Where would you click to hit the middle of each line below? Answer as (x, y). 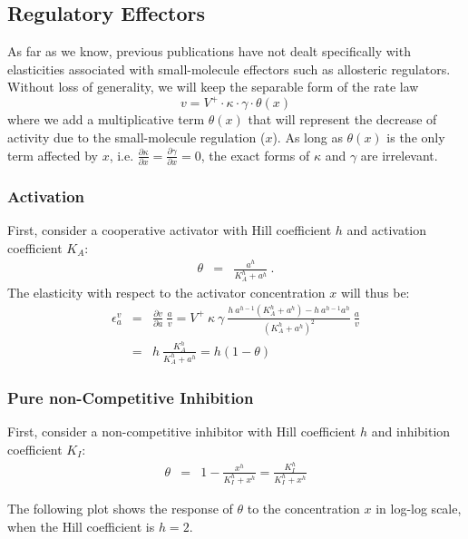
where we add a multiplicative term (106, 119)
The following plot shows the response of (120, 509)
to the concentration (303, 509)
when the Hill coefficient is (81, 526)
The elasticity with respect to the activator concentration (166, 292)
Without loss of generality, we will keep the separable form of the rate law (213, 87)
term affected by (53, 155)
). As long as (307, 137)
